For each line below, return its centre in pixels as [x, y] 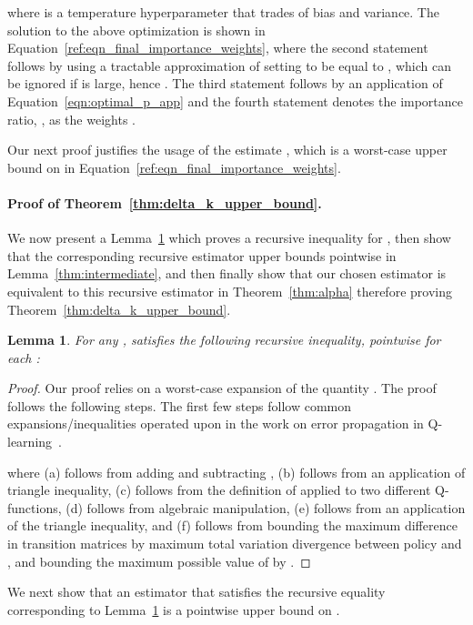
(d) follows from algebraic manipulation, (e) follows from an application [266, 507]
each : [24, 357]
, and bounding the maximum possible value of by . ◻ [159, 561]
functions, [35, 507]
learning [30, 442]
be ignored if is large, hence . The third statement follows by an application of [225, 83]
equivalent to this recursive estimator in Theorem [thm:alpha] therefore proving [230, 291]
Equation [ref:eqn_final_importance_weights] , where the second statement [218, 48]
